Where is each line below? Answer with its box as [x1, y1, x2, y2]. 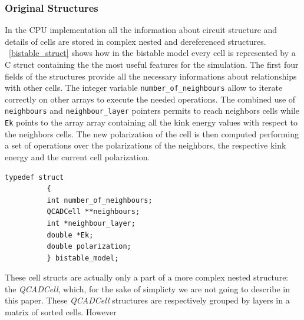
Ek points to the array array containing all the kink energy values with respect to [5, 116, 298, 128]
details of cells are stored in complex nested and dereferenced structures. [5, 35, 266, 47]
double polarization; [47, 242, 131, 251]
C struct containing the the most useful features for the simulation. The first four [5, 58, 299, 70]
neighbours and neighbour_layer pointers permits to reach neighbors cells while [5, 104, 299, 117]
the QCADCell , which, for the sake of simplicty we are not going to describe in [5, 282, 290, 295]
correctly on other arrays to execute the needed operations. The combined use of [5, 93, 296, 105]
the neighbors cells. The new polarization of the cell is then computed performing [5, 127, 299, 140]
